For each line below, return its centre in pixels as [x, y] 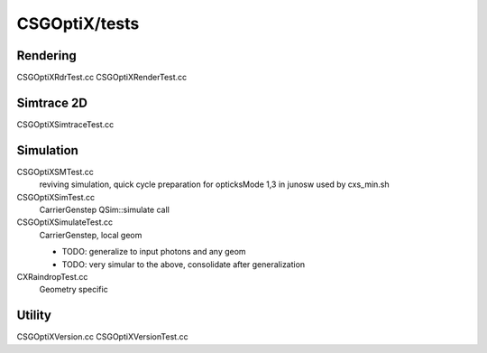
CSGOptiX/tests [78, 23]
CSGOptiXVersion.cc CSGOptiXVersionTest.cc [102, 337]
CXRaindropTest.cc [52, 277]
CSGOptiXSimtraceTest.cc [65, 124]
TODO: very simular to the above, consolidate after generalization [184, 264]
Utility [34, 316]
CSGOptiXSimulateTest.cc [65, 222]
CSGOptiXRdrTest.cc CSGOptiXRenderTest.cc [102, 78]
